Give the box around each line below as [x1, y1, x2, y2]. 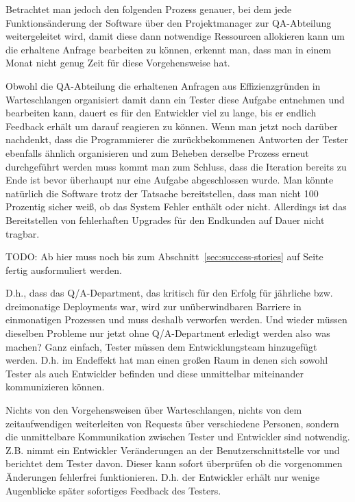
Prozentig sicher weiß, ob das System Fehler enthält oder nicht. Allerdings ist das [5, 199, 347, 214]
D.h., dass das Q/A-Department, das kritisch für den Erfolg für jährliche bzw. [5, 286, 333, 300]
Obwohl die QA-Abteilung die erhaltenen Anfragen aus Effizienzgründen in [5, 78, 321, 92]
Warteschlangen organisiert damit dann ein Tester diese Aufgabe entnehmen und [5, 92, 345, 106]
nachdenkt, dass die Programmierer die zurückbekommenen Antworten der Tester [5, 132, 349, 147]
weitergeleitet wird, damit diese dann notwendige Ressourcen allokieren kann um [5, 29, 345, 43]
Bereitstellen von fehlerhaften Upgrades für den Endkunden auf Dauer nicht [5, 212, 325, 227]
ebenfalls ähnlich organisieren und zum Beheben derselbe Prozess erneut [5, 145, 309, 160]
